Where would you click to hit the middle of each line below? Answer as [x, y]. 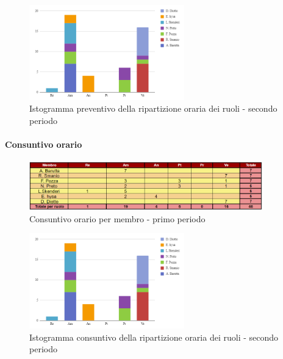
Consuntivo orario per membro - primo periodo [117, 218]
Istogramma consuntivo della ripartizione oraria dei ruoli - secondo [154, 337]
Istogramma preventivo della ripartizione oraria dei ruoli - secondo [153, 108]
